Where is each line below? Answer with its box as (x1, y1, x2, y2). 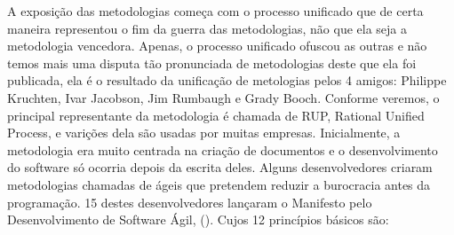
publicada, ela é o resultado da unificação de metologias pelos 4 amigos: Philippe (7, 71, 447, 90)
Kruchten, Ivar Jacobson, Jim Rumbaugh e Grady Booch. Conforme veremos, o (7, 88, 440, 106)
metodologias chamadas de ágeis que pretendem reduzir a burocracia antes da (7, 175, 431, 193)
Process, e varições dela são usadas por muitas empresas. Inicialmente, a (7, 123, 401, 142)
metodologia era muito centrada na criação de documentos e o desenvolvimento (7, 140, 438, 159)
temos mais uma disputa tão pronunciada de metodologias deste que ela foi (7, 53, 417, 72)
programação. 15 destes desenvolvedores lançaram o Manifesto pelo (7, 192, 372, 211)
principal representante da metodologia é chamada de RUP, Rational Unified (7, 106, 425, 124)
